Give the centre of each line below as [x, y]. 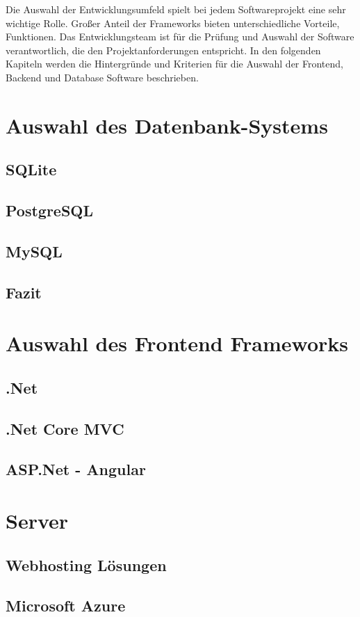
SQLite [31, 169]
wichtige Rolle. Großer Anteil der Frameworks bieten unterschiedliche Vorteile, [173, 23]
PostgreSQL [50, 210]
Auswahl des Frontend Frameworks [177, 343]
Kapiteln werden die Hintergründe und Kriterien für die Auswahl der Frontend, [174, 64]
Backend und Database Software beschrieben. [102, 77]
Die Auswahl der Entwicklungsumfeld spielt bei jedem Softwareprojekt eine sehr [176, 9]
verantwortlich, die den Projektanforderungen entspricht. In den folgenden [163, 50]
